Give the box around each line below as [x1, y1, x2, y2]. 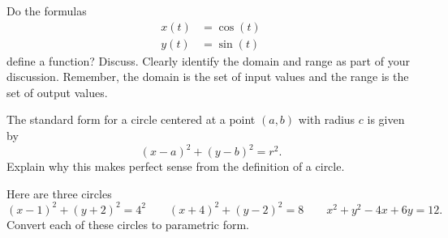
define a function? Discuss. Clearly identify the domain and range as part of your [6, 52, 410, 69]
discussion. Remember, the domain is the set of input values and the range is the [6, 68, 409, 85]
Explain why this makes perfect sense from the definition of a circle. [6, 158, 345, 175]
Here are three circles [6, 185, 112, 202]
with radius [298, 111, 355, 128]
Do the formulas [6, 2, 87, 19]
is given [367, 111, 405, 128]
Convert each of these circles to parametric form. [6, 215, 249, 232]
